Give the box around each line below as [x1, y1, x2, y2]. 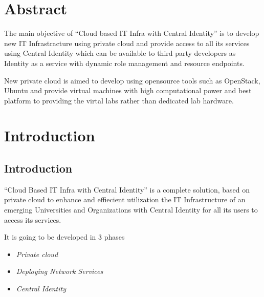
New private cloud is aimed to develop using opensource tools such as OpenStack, [4, 75, 260, 86]
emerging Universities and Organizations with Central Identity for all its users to [4, 204, 258, 215]
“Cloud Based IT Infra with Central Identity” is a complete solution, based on [4, 184, 250, 195]
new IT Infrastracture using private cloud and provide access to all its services [4, 37, 250, 48]
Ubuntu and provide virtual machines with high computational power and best [4, 85, 252, 96]
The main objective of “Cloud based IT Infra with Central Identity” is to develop [4, 28, 259, 38]
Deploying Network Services [16, 266, 103, 277]
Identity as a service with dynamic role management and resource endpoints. [4, 57, 245, 68]
